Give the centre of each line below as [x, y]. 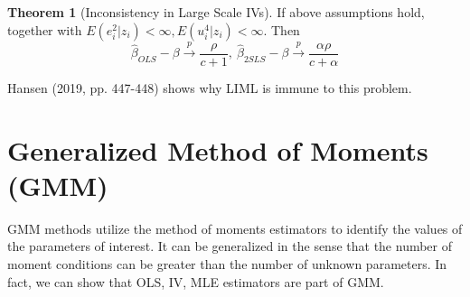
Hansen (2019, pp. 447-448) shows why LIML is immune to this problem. [210, 87]
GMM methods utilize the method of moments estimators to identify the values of [235, 228]
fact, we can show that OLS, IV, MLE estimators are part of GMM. [196, 281]
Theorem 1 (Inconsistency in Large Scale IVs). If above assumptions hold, [216, 12]
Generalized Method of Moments [218, 149]
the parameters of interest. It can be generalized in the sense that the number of [230, 246]
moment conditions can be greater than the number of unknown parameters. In [227, 264]
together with [45, 29]
